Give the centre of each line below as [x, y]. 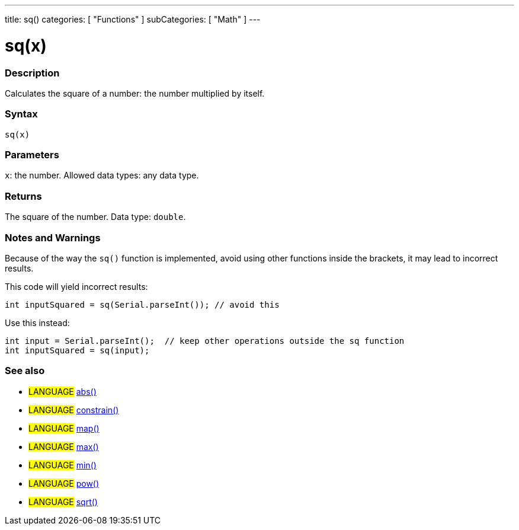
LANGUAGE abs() [63, 391]
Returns [23, 196]
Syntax [21, 114]
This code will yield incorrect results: [76, 286]
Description [32, 73]
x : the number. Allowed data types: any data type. [102, 175]
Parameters [32, 155]
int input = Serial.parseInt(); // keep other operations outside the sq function [205, 341]
